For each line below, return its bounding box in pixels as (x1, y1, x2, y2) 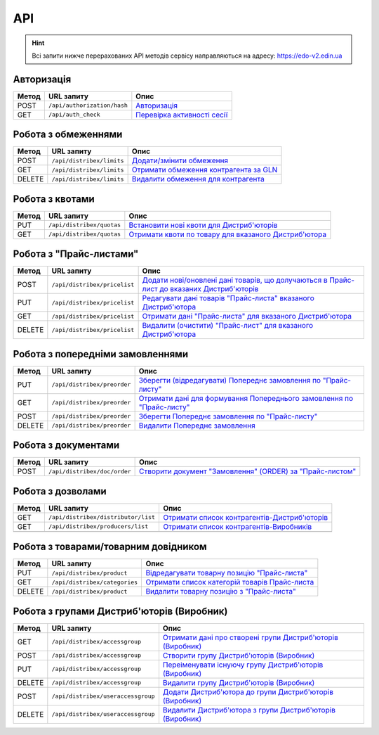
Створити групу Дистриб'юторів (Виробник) (162, 651, 315, 660)
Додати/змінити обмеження (131, 155, 228, 165)
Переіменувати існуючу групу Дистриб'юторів (162, 660, 324, 670)
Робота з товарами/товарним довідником (13, 541, 207, 553)
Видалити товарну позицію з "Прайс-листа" (145, 587, 296, 596)
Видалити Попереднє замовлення (138, 421, 255, 430)
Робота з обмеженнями (13, 129, 123, 141)
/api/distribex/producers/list (48, 523, 149, 530)
